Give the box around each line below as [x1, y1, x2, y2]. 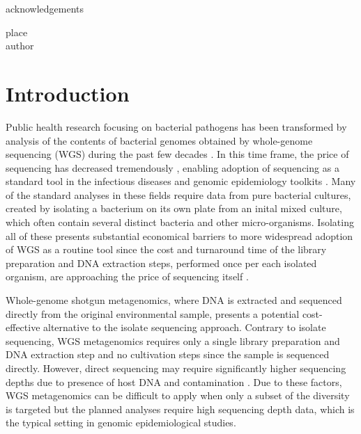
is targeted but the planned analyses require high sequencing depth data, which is [6, 401, 355, 416]
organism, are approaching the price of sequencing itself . [6, 269, 249, 284]
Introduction [6, 79, 130, 107]
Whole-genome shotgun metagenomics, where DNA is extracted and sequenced [6, 293, 342, 307]
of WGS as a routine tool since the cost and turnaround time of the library [6, 242, 327, 257]
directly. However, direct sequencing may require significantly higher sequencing [6, 361, 346, 375]
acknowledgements [6, 1, 84, 15]
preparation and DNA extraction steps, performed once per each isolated [6, 255, 317, 270]
